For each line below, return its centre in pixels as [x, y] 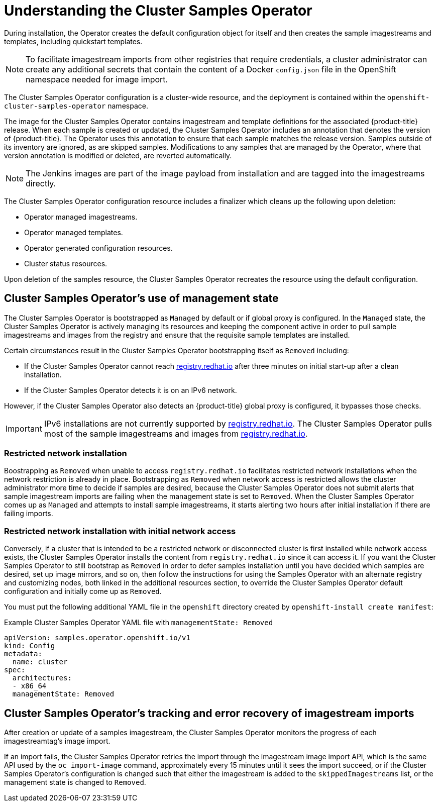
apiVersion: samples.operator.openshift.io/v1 [97, 638]
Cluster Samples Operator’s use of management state [141, 298]
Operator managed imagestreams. [81, 217]
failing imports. [29, 514]
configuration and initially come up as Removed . [83, 591]
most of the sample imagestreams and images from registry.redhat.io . [176, 433]
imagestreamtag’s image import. [57, 741]
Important [24, 428]
